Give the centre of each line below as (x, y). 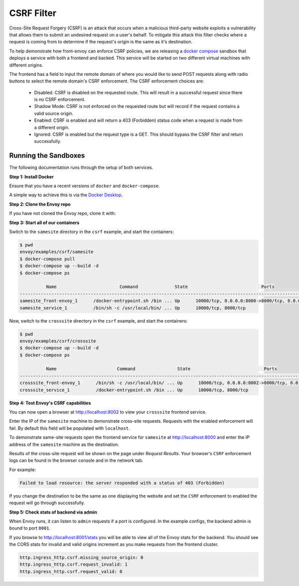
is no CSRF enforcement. (60, 99)
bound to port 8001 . (30, 528)
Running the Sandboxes (47, 155)
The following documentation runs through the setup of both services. (81, 168)
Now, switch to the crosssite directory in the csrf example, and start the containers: (98, 321)
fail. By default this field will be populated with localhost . (70, 428)
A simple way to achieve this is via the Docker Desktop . (66, 195)
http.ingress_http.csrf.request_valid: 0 (71, 571)
